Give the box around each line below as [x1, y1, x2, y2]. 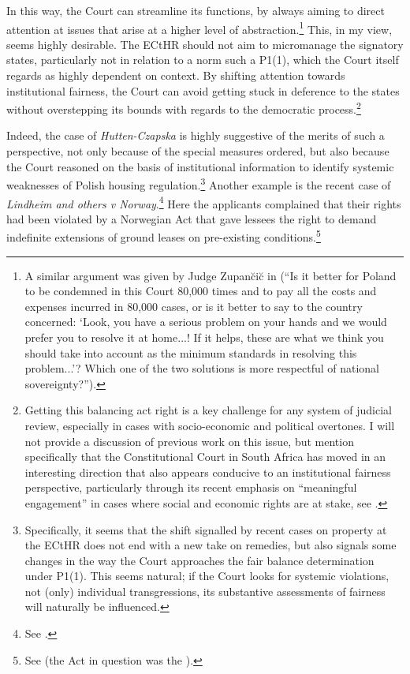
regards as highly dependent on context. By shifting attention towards [6, 67, 345, 84]
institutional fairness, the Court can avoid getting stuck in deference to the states [6, 82, 400, 99]
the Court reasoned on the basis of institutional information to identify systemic [6, 158, 394, 174]
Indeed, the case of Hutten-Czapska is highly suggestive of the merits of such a [6, 127, 385, 144]
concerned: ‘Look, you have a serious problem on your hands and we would [24, 313, 387, 330]
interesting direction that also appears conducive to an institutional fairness [24, 463, 391, 480]
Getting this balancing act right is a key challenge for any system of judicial [24, 402, 393, 418]
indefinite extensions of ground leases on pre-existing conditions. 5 [6, 227, 321, 245]
